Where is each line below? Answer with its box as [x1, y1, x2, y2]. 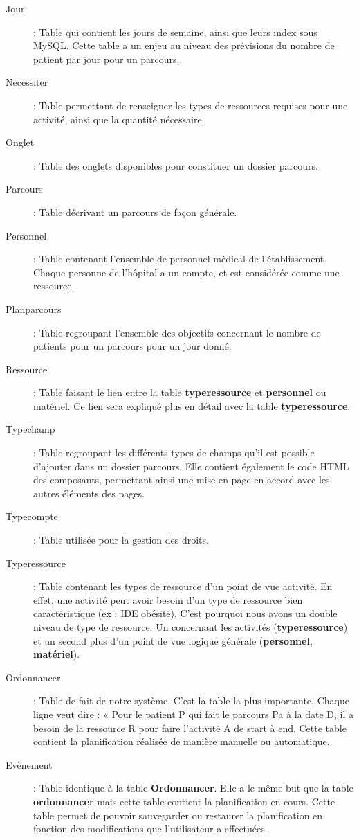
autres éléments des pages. [33, 485, 145, 500]
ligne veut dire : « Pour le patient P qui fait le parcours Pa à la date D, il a [33, 706, 354, 721]
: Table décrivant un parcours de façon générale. [33, 204, 237, 219]
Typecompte [6, 509, 58, 524]
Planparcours [6, 301, 62, 316]
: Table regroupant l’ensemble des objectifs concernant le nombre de [33, 325, 321, 339]
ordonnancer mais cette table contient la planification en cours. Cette [33, 794, 335, 808]
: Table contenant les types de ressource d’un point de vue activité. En [33, 579, 333, 593]
